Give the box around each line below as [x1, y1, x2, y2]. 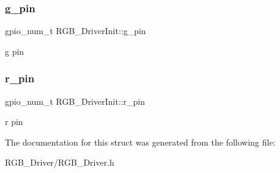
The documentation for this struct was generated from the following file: [5, 135, 276, 148]
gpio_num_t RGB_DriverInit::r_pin [5, 94, 146, 107]
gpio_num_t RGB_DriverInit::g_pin [5, 24, 146, 37]
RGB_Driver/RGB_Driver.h [5, 156, 114, 169]
